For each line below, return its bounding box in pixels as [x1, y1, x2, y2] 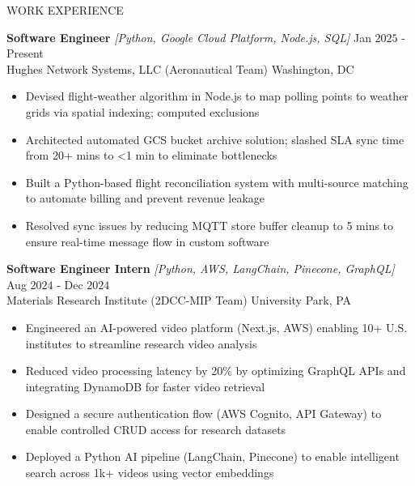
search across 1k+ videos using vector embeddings [25, 464, 274, 481]
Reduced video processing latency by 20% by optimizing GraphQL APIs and [25, 362, 406, 379]
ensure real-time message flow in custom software [25, 232, 269, 249]
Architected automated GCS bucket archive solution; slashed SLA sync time [25, 130, 404, 147]
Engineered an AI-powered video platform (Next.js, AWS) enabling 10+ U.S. [25, 318, 408, 335]
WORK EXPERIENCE [6, 2, 124, 18]
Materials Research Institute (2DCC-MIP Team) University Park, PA [6, 292, 352, 309]
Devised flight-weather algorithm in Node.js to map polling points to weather [25, 87, 409, 104]
